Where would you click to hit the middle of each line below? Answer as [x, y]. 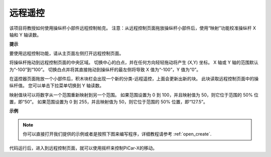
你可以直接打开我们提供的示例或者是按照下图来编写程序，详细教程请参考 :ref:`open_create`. [117, 134]
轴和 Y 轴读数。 [25, 34]
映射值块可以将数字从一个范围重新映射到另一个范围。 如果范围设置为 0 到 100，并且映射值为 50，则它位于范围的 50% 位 [134, 94]
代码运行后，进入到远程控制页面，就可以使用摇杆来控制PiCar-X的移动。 [83, 148]
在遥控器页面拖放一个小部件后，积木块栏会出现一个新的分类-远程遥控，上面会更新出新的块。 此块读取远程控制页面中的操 [134, 78]
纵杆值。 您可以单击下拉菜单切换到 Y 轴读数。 [57, 85]
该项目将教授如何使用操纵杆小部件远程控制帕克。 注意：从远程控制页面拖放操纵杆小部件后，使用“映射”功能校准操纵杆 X [132, 28]
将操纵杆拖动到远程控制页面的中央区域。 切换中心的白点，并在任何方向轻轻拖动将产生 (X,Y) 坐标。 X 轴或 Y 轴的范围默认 [134, 62]
